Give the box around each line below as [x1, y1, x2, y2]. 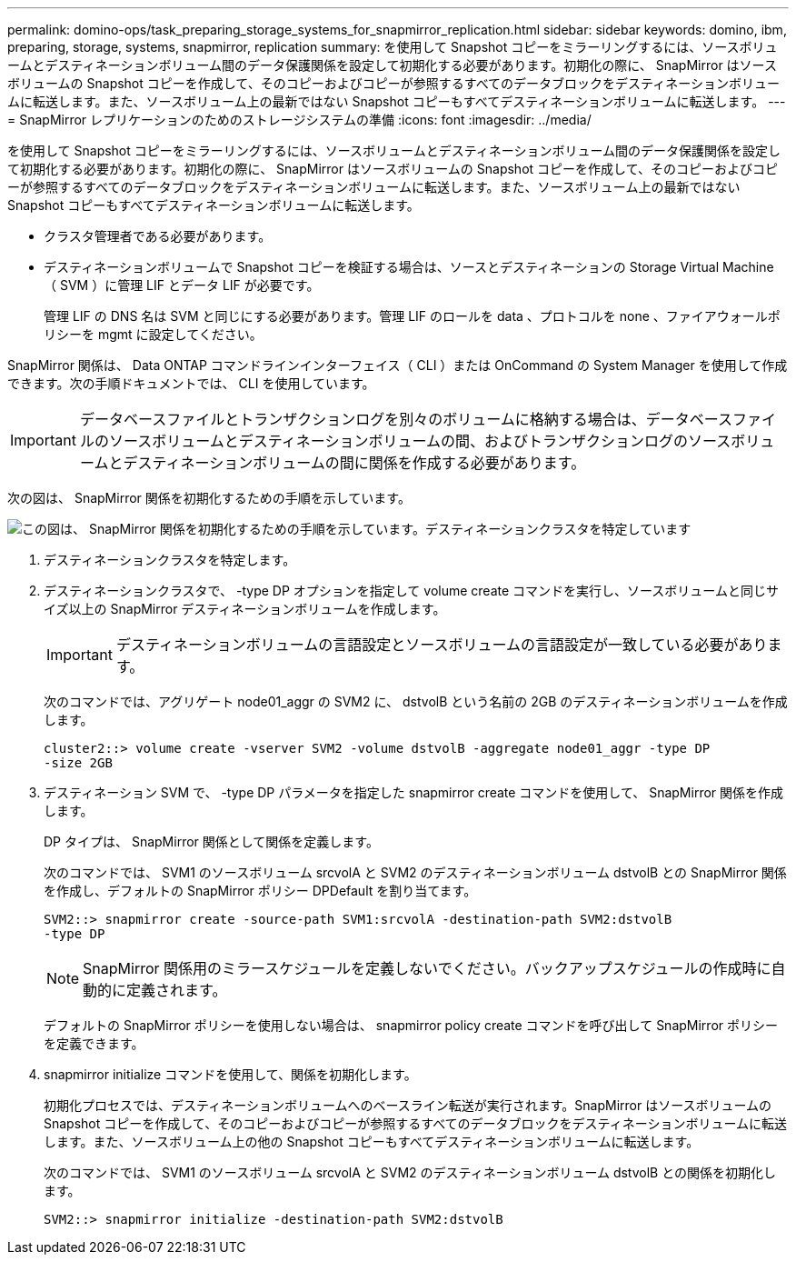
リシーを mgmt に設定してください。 [44, 326, 263, 342]
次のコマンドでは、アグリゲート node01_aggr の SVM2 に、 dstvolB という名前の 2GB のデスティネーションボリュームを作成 [44, 694, 788, 709]
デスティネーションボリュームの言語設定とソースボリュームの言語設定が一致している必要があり [115, 636, 768, 654]
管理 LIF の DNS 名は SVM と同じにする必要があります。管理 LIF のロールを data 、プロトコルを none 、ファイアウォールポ [44, 308, 781, 324]
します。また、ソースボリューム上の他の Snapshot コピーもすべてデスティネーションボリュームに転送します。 [44, 1134, 700, 1149]
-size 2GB [44, 756, 113, 770]
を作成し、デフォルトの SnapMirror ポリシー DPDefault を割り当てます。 [44, 883, 477, 898]
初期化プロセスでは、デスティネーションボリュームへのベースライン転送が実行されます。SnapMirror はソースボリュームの [44, 1097, 772, 1113]
